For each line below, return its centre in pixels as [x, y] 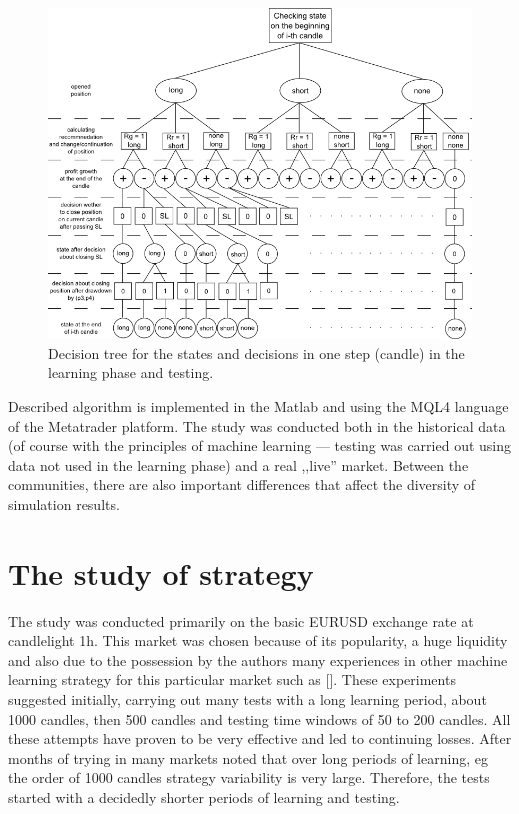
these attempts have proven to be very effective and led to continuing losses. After [260, 738]
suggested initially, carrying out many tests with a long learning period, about [247, 698]
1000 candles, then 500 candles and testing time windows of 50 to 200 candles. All [259, 718]
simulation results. [64, 503]
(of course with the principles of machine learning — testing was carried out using [260, 445]
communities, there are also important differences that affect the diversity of [242, 484]
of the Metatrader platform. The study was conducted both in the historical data [257, 425]
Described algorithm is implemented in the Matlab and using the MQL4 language [258, 405]
